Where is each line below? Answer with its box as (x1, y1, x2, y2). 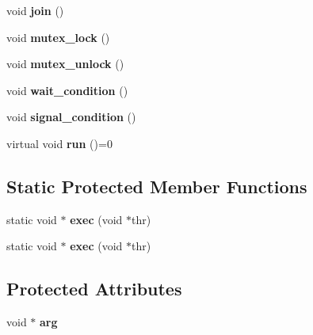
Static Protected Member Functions (6, 173, 307, 198)
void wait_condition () (6, 82, 128, 98)
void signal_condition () (6, 108, 136, 125)
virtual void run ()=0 (6, 135, 113, 151)
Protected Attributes (6, 276, 182, 301)
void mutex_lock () (6, 29, 110, 45)
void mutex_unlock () (6, 55, 124, 72)
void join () (6, 2, 64, 18)
